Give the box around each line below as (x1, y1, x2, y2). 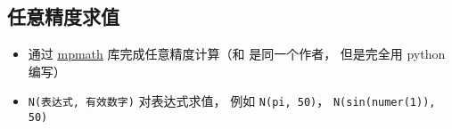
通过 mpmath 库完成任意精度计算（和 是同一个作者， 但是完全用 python (28, 44, 446, 63)
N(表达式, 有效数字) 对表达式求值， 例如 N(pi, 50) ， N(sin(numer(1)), (28, 92, 436, 110)
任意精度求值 (7, 3, 119, 30)
